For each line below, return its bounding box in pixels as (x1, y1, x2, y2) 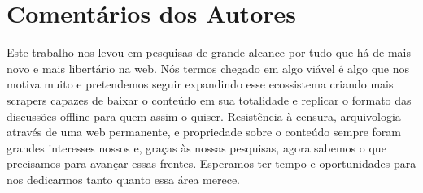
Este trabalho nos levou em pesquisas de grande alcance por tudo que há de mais (7, 44, 411, 61)
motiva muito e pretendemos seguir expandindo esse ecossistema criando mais (7, 75, 394, 92)
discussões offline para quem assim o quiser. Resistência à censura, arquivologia (7, 107, 401, 124)
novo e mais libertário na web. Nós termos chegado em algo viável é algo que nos (7, 59, 410, 76)
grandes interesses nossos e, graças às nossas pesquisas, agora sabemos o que (7, 139, 386, 156)
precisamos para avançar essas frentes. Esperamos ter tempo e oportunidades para (7, 155, 416, 172)
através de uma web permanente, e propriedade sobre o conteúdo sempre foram (7, 123, 402, 140)
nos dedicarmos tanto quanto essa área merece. (7, 170, 240, 187)
